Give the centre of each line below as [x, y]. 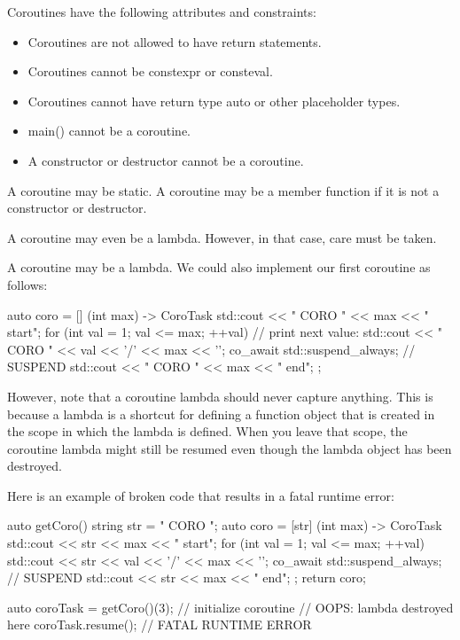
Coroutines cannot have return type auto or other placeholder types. [214, 101]
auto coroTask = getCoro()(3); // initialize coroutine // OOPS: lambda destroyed [230, 607]
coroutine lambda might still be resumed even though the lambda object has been [230, 448]
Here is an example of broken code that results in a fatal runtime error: [201, 495]
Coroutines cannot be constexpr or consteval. [150, 71]
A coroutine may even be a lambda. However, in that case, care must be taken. [222, 237]
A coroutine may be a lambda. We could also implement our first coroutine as [219, 267]
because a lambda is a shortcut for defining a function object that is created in [221, 414]
